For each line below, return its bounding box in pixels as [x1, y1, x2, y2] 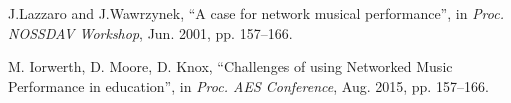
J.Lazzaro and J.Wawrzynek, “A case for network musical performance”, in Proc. [8, 3, 504, 23]
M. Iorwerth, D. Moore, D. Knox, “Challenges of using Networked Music [8, 56, 453, 77]
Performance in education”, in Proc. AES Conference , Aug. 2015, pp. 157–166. [8, 75, 489, 96]
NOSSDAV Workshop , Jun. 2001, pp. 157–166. [8, 22, 293, 43]
